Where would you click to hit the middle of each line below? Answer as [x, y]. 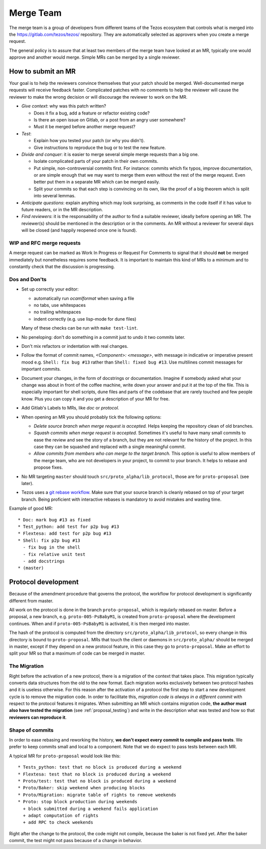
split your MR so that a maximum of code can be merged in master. [77, 653]
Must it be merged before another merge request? [84, 127]
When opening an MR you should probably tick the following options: [91, 417]
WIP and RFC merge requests [45, 243]
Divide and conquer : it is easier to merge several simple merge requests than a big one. [110, 154]
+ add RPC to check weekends [58, 822]
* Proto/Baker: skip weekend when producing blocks [82, 788]
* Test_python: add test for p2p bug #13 [68, 527]
